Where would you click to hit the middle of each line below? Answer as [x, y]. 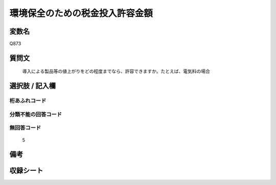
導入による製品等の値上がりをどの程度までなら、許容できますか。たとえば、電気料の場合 [116, 71]
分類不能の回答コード [36, 114]
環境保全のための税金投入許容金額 [81, 13]
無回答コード [25, 128]
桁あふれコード [28, 101]
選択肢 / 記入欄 [33, 86]
